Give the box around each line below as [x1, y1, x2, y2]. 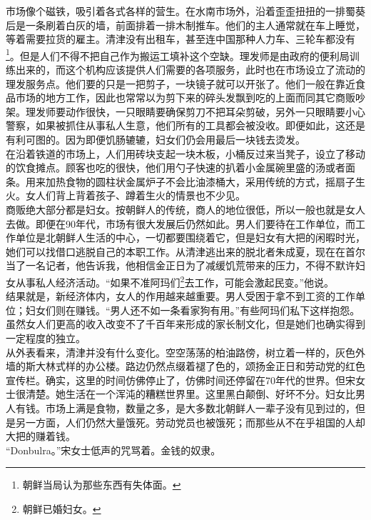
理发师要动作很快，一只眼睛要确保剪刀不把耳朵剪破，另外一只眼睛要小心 [25, 104, 365, 119]
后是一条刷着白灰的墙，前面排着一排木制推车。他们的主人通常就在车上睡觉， [6, 17, 365, 32]
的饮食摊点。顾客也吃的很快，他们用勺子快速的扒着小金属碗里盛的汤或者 [6, 160, 345, 175]
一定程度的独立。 [6, 330, 86, 345]
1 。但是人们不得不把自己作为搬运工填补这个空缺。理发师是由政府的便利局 [6, 46, 350, 63]
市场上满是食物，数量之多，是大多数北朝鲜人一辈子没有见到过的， [45, 400, 355, 415]
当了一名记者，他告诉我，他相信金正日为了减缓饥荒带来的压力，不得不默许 [6, 258, 355, 273]
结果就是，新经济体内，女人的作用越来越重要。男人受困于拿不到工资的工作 [6, 289, 355, 304]
